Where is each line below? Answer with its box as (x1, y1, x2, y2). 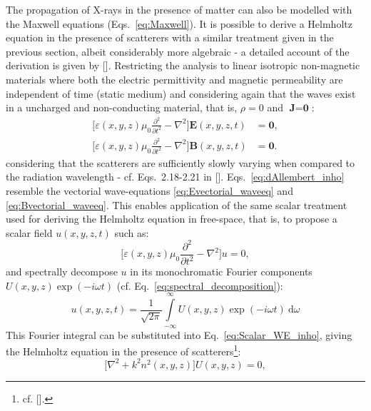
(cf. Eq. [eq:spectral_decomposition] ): (116, 278, 283, 293)
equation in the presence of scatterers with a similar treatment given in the (6, 30, 334, 45)
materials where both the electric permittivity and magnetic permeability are (6, 71, 343, 86)
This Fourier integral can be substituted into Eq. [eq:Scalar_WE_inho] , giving (6, 327, 352, 342)
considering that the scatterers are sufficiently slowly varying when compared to (6, 155, 355, 170)
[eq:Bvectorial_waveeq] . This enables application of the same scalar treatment (6, 197, 347, 212)
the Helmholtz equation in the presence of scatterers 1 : (6, 342, 241, 358)
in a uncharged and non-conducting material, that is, (6, 100, 238, 115)
